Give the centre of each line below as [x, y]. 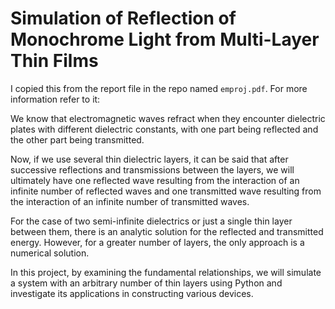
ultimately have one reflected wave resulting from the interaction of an [155, 180]
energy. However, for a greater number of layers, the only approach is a [157, 242]
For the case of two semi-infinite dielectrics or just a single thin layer [151, 221]
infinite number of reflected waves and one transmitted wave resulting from [166, 191]
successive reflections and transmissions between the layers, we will [152, 169]
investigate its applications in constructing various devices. [132, 293]
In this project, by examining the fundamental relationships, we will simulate [166, 272]
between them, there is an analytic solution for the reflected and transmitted [167, 231]
